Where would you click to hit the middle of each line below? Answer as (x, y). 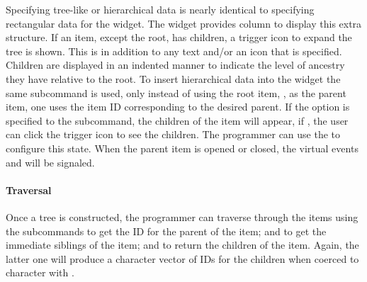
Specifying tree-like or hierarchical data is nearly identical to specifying (160, 9)
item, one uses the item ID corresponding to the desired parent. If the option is (178, 107)
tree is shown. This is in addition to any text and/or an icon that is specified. (174, 51)
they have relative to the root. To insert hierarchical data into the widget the (173, 78)
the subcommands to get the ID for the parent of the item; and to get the (166, 231)
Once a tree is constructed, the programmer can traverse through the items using (182, 216)
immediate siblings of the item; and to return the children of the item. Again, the (182, 245)
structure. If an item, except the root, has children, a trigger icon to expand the (179, 37)
